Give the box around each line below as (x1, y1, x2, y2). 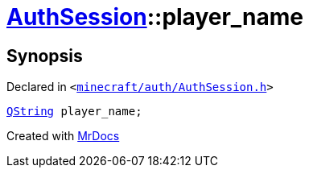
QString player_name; (6, 105, 142, 118)
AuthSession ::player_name (6, 3, 304, 31)
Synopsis (6, 45, 83, 66)
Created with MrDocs (6, 129, 120, 143)
